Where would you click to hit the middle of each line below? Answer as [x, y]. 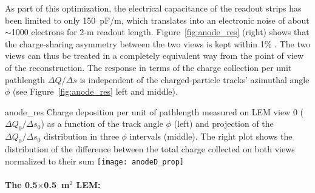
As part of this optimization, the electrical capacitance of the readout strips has [153, 8]
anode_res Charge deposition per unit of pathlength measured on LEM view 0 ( [154, 111]
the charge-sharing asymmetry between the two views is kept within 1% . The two [158, 43]
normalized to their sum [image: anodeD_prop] [95, 161]
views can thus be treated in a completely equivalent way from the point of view [154, 56]
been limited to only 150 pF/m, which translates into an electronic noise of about [157, 20]
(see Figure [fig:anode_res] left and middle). [95, 91]
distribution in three [81, 136]
